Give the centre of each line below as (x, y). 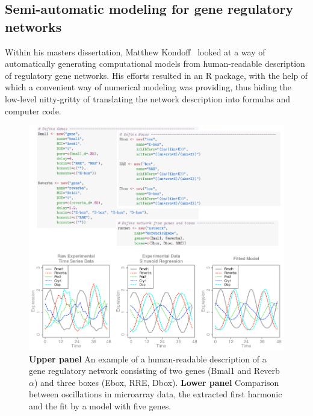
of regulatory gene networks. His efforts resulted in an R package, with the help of (156, 75)
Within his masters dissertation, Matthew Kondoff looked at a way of (135, 51)
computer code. (33, 110)
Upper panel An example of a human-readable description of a (148, 359)
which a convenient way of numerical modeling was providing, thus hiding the (148, 87)
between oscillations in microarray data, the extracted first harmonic (156, 394)
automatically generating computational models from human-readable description (155, 64)
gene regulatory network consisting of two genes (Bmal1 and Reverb (154, 371)
